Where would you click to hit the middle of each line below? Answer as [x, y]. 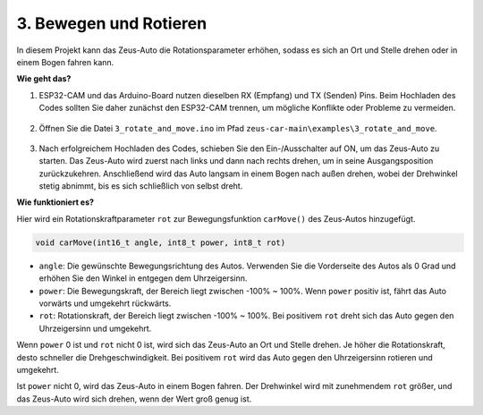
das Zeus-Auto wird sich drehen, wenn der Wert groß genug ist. [134, 399]
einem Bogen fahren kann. [65, 62]
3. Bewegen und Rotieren [112, 23]
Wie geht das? [44, 79]
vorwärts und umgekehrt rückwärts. [105, 303]
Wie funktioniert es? [55, 202]
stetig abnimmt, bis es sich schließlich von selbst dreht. [141, 186]
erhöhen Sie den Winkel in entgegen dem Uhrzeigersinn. [143, 278]
